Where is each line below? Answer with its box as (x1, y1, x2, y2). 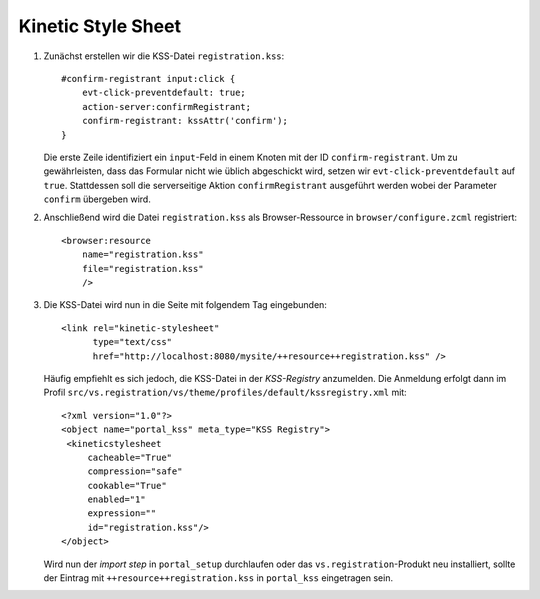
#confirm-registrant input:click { (61, 73, 236, 84)
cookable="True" (87, 480, 167, 491)
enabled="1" (87, 494, 146, 505)
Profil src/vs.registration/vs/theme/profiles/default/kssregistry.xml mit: (43, 386, 407, 399)
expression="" (87, 508, 157, 519)
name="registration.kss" (81, 249, 204, 260)
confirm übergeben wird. (43, 193, 152, 205)
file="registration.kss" (81, 263, 204, 274)
